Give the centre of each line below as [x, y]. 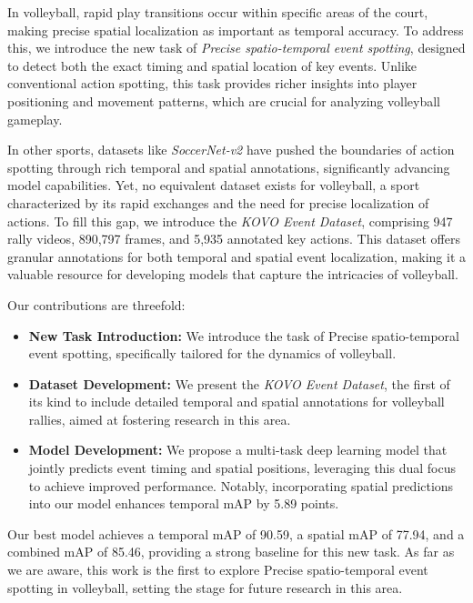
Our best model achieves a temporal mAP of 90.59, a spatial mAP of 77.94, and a [236, 533]
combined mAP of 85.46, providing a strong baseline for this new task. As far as [231, 552]
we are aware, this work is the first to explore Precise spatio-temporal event [218, 570]
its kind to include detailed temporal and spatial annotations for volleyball [236, 402]
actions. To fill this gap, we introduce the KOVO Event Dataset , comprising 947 [230, 221]
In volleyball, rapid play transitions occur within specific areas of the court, [218, 12]
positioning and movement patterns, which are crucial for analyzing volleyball [224, 100]
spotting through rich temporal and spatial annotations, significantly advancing [229, 167]
